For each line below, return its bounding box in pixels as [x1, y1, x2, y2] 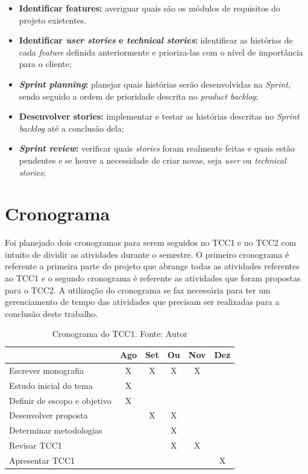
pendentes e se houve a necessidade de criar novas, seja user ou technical [19, 153, 286, 166]
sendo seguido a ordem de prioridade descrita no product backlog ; [19, 89, 259, 102]
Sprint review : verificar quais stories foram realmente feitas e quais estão [19, 142, 295, 155]
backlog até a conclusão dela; [19, 121, 124, 134]
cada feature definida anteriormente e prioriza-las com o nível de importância [19, 45, 303, 58]
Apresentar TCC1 [9, 453, 75, 466]
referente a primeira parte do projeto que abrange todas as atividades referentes [5, 260, 300, 272]
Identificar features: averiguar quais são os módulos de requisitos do [19, 2, 280, 14]
